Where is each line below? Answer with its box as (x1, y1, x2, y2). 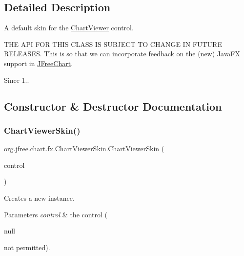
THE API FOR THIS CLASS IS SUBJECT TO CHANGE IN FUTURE (4, 39, 222, 49)
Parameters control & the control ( (4, 209, 108, 219)
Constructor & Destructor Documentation (4, 98, 222, 114)
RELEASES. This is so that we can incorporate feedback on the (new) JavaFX (4, 48, 240, 59)
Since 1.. (4, 74, 29, 85)
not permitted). (4, 242, 50, 252)
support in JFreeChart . (4, 58, 73, 68)
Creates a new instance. (4, 192, 75, 203)
